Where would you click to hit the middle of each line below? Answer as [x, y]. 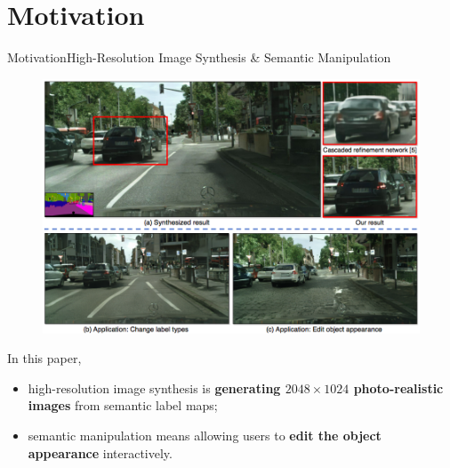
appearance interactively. [100, 452]
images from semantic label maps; [123, 405]
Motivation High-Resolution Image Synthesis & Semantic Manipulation [199, 57]
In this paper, [44, 358]
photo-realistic [398, 387]
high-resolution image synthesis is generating [154, 387]
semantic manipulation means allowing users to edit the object [205, 436]
